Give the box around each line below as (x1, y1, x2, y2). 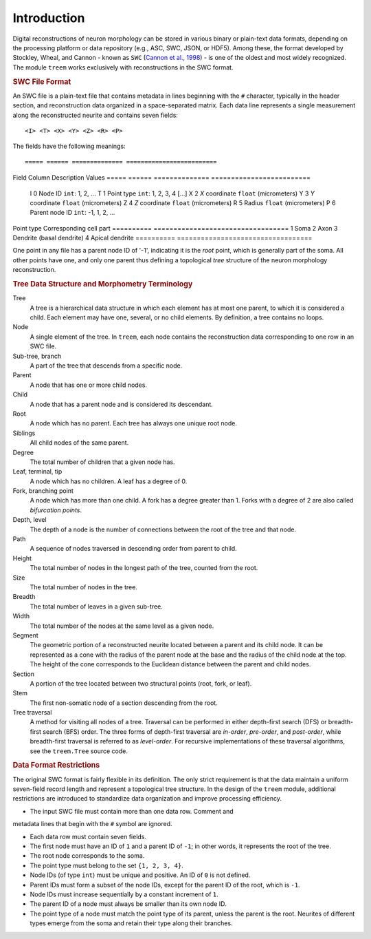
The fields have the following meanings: (12, 142, 126, 151)
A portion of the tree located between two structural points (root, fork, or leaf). (30, 679, 252, 688)
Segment (12, 631, 39, 640)
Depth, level (12, 516, 47, 524)
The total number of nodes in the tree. (30, 583, 137, 591)
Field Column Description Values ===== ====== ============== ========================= (12, 173, 311, 182)
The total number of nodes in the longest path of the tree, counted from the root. (30, 564, 258, 572)
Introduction (12, 10, 85, 25)
